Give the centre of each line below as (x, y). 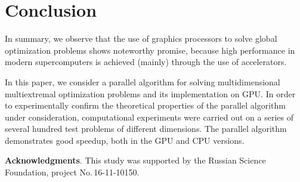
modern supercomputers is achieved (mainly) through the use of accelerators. (146, 62)
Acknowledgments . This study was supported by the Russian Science (135, 160)
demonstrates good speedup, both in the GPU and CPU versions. (125, 140)
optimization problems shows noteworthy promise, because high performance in (150, 50)
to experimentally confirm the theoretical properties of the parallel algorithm (145, 105)
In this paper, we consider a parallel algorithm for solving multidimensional (143, 81)
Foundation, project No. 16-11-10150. (72, 172)
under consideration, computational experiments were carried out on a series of (149, 117)
